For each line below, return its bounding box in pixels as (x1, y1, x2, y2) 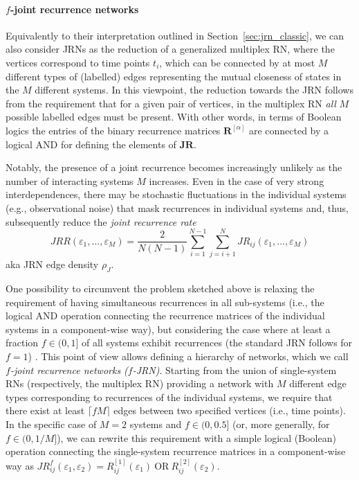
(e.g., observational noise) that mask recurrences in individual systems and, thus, (6, 200, 349, 215)
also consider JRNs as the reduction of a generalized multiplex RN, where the (6, 42, 335, 56)
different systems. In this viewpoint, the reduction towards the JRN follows (35, 82, 353, 97)
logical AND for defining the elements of (6, 136, 176, 151)
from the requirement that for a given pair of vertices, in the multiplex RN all (6, 96, 336, 110)
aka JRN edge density (6, 257, 99, 272)
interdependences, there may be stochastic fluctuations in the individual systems (6, 187, 347, 202)
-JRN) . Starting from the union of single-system (132, 362, 337, 377)
